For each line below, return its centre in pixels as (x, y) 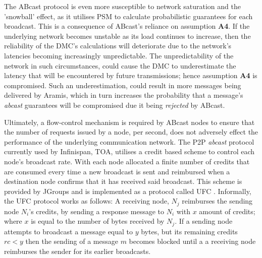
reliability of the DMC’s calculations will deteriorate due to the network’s (118, 46)
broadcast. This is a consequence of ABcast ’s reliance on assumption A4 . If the (127, 26)
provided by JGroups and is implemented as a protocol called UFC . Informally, (128, 191)
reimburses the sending (217, 201)
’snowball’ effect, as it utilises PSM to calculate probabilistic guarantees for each (128, 16)
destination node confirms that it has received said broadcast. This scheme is (123, 181)
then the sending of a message (72, 241)
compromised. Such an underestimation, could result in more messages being (123, 85)
